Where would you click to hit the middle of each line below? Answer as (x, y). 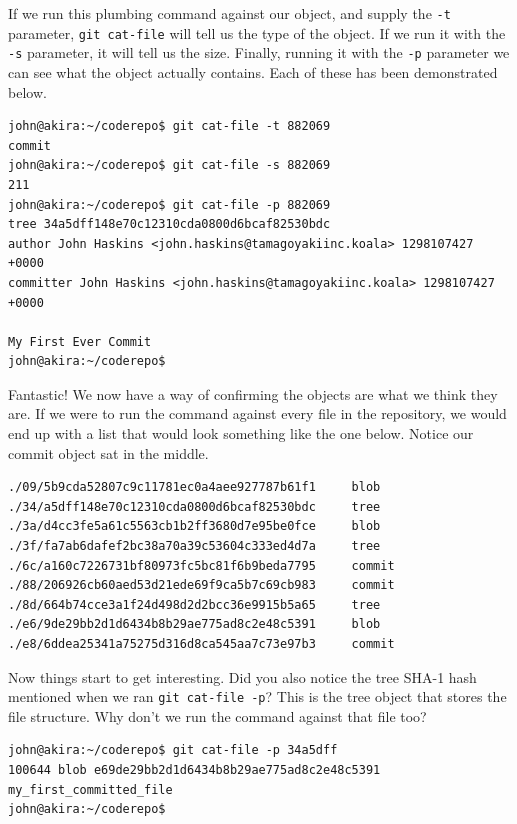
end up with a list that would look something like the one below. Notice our (241, 433)
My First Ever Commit (80, 341)
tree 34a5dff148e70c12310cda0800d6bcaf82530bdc (169, 224)
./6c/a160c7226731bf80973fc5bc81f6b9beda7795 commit (201, 565)
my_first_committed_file (90, 789)
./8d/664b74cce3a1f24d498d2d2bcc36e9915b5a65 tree (194, 604)
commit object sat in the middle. (108, 452)
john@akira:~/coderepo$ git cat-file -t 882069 (169, 126)
